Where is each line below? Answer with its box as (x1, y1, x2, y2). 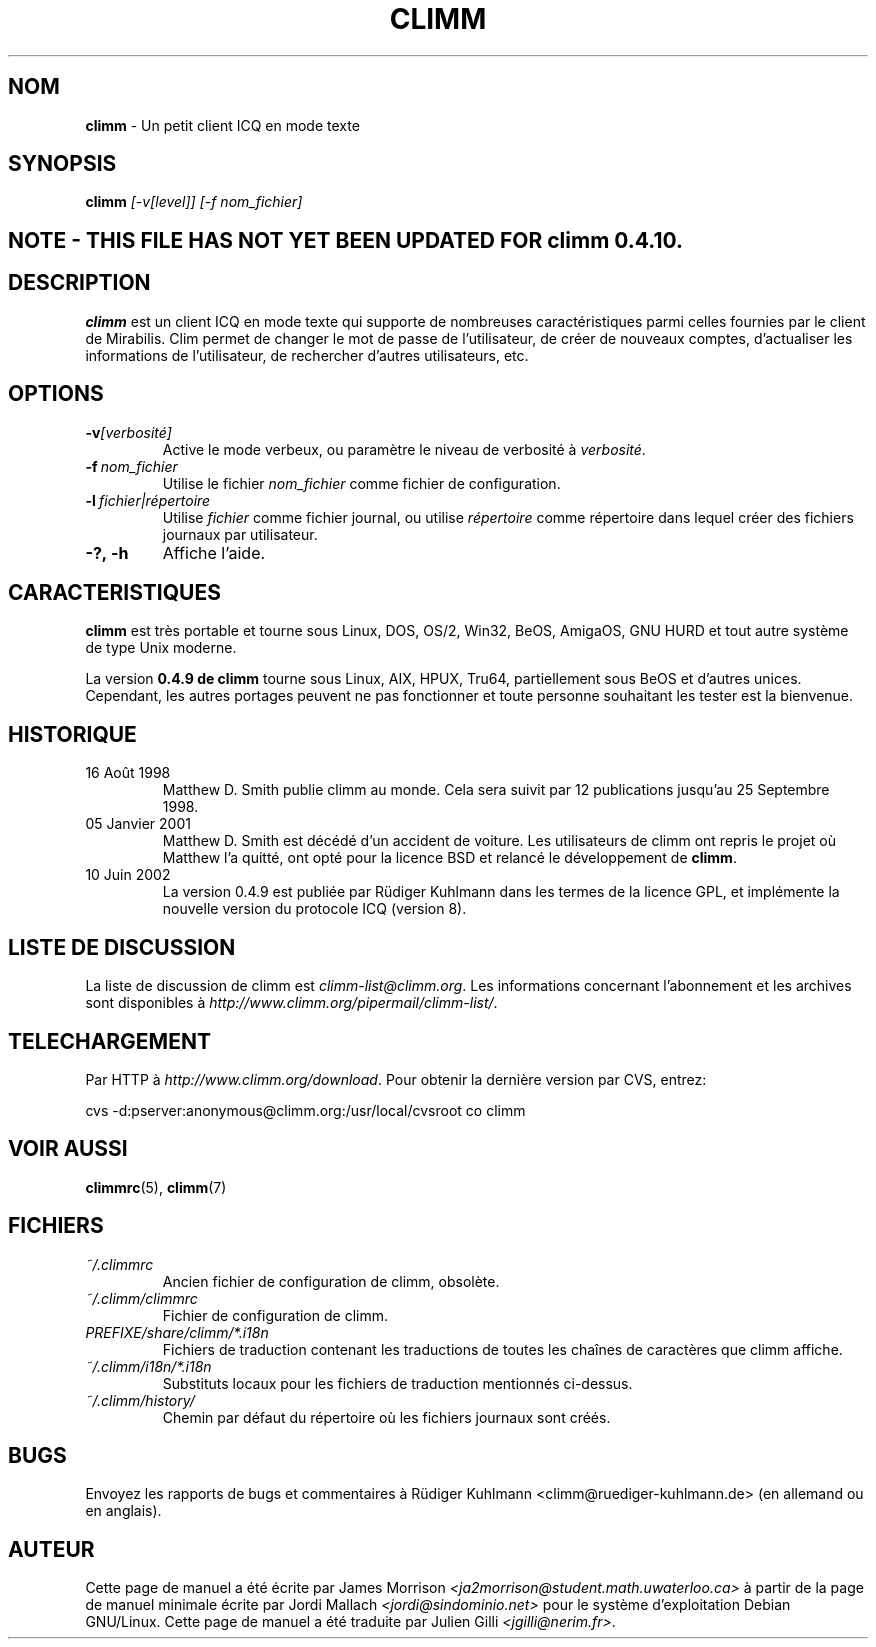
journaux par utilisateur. (162, 525, 318, 543)
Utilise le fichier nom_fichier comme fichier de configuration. (162, 474, 561, 492)
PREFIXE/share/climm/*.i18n (85, 1323, 269, 1341)
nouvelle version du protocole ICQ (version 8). (162, 900, 467, 918)
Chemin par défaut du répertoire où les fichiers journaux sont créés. (162, 1408, 611, 1426)
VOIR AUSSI (8, 1136, 128, 1162)
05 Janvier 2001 (85, 815, 191, 833)
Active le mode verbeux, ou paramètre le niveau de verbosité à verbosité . (162, 440, 646, 458)
